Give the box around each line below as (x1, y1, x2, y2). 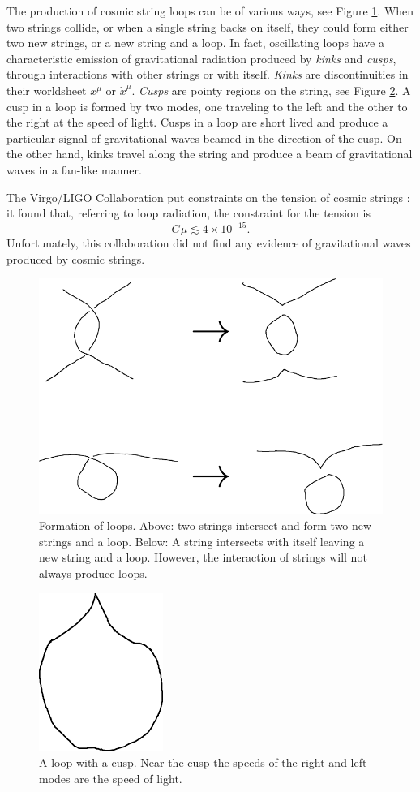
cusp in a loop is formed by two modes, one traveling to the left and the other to (6, 97, 408, 114)
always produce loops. (39, 565, 148, 582)
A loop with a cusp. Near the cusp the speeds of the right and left (39, 754, 367, 771)
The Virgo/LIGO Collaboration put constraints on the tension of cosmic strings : (6, 188, 410, 205)
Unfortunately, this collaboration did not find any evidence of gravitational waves (6, 235, 411, 252)
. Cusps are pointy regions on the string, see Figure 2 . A (131, 81, 411, 98)
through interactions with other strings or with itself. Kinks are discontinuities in (6, 66, 409, 83)
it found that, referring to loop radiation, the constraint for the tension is (6, 204, 371, 222)
